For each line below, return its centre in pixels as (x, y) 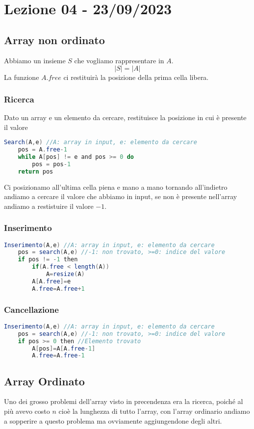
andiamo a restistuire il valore (49, 206)
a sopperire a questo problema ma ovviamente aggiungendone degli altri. (113, 420)
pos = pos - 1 (51, 164)
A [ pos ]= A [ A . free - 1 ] (64, 348)
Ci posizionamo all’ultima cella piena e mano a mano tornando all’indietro (116, 187)
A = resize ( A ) (65, 274)
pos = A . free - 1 (42, 150)
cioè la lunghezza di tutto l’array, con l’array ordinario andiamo (154, 411)
